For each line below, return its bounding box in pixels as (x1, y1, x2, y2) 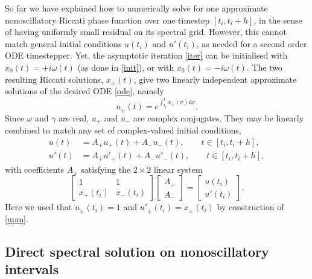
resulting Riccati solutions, (5, 72, 104, 85)
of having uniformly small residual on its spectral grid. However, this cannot (5, 25, 287, 38)
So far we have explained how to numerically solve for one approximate (5, 2, 268, 14)
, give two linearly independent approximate (133, 72, 297, 85)
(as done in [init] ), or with (77, 60, 174, 73)
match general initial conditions (5, 37, 122, 50)
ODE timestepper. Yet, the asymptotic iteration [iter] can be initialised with (5, 49, 288, 62)
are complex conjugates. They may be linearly (133, 111, 304, 124)
